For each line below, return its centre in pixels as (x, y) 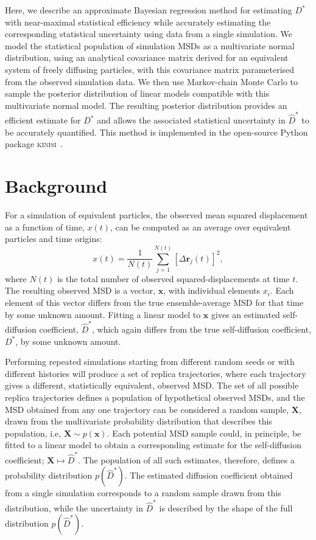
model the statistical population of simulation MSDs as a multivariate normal (150, 45)
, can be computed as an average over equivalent (200, 227)
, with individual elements (212, 290)
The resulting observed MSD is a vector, (80, 290)
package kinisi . (34, 144)
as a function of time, (45, 227)
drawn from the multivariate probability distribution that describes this (139, 421)
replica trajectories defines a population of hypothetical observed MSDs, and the (155, 397)
